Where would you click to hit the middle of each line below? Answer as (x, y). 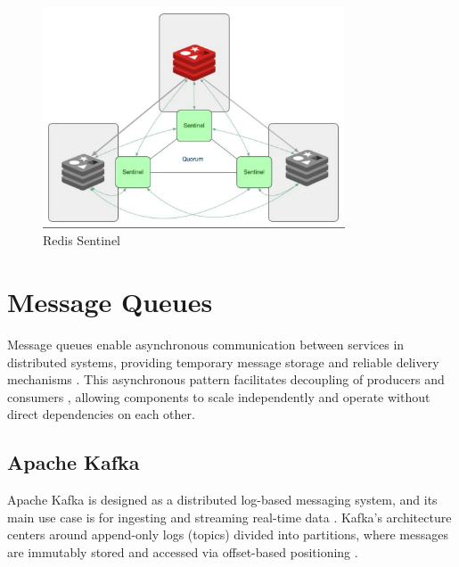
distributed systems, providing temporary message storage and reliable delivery (223, 362)
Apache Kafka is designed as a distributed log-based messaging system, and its (222, 500)
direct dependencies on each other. (101, 414)
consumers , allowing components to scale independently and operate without (219, 396)
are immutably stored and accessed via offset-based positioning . (183, 552)
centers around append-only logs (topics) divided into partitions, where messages (228, 534)
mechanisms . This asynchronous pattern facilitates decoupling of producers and (226, 379)
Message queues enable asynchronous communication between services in (206, 345)
